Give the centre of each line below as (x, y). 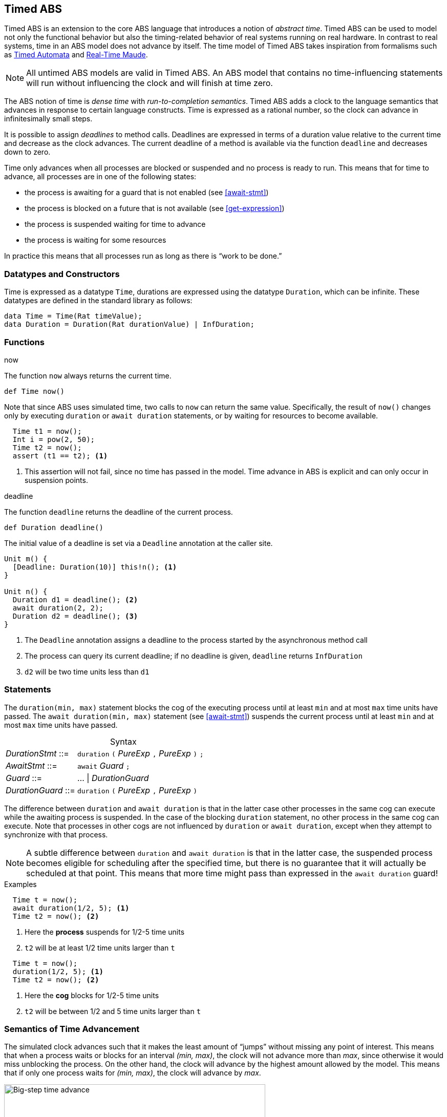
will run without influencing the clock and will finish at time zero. (150, 83)
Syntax (123, 741)
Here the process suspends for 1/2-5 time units (105, 932)
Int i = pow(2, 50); (54, 439)
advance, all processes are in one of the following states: (100, 177)
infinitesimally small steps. (48, 119)
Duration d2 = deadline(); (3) (75, 616)
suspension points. (56, 480)
